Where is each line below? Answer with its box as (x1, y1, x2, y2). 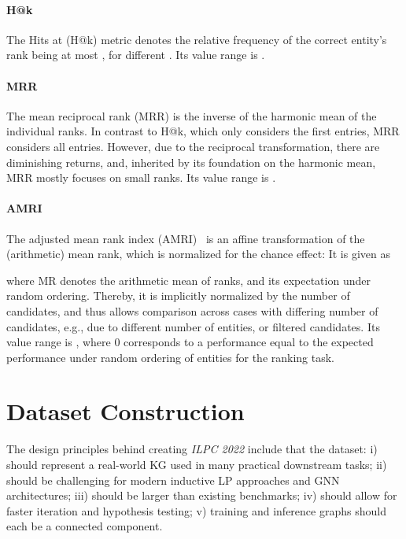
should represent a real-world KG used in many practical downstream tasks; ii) (6, 456, 387, 473)
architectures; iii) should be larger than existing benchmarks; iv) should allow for (6, 487, 397, 504)
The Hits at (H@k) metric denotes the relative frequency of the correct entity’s (6, 31, 387, 47)
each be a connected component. (6, 518, 163, 534)
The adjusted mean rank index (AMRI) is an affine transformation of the (6, 230, 365, 246)
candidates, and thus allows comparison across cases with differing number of (6, 302, 378, 319)
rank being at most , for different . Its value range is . (6, 46, 265, 63)
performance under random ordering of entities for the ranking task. (6, 349, 335, 365)
